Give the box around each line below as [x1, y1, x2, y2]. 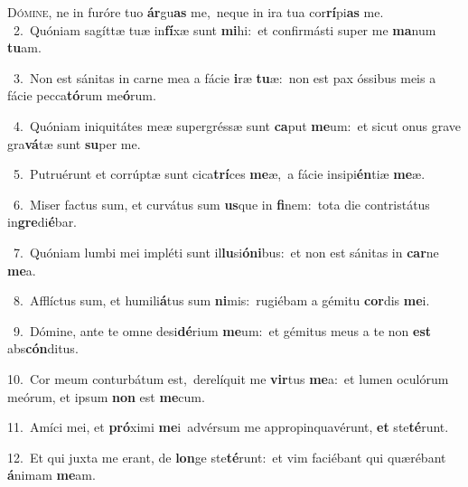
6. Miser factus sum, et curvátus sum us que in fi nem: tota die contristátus [13, 194, 430, 213]
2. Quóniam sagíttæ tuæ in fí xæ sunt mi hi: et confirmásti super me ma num [13, 20, 436, 39]
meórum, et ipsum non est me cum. [7, 387, 205, 406]
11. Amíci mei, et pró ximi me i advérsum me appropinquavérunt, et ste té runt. [7, 417, 449, 436]
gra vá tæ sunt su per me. [7, 134, 141, 153]
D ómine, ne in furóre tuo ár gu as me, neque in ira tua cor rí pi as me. [7, 3, 384, 21]
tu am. [7, 38, 42, 57]
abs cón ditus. [7, 339, 79, 358]
